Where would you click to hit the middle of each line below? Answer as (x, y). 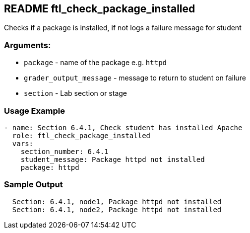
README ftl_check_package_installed (100, 9)
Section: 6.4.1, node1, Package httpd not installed (117, 201)
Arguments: (28, 45)
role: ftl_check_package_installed (81, 135)
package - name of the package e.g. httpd (95, 63)
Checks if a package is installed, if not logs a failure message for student (123, 28)
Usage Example (34, 111)
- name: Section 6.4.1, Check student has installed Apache (123, 127)
